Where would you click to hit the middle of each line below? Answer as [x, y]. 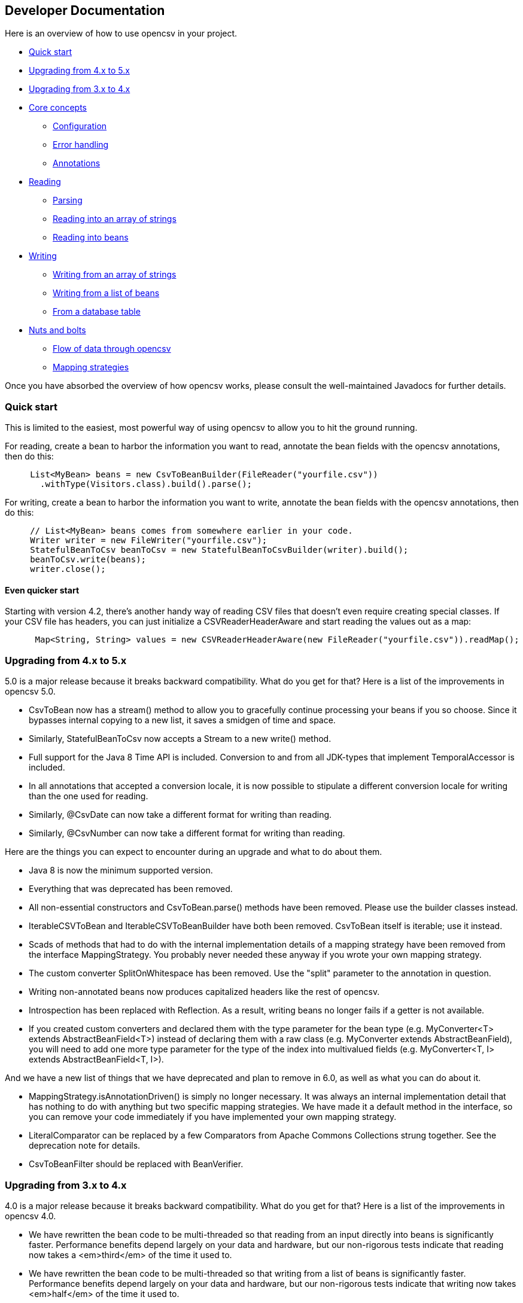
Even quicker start [42, 590]
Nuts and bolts [57, 330]
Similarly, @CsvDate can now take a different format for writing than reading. [180, 815]
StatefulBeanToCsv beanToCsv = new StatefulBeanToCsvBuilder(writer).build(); [219, 550]
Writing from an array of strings [115, 275]
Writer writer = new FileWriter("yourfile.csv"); [149, 541]
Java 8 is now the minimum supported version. [121, 870]
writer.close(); [68, 569]
